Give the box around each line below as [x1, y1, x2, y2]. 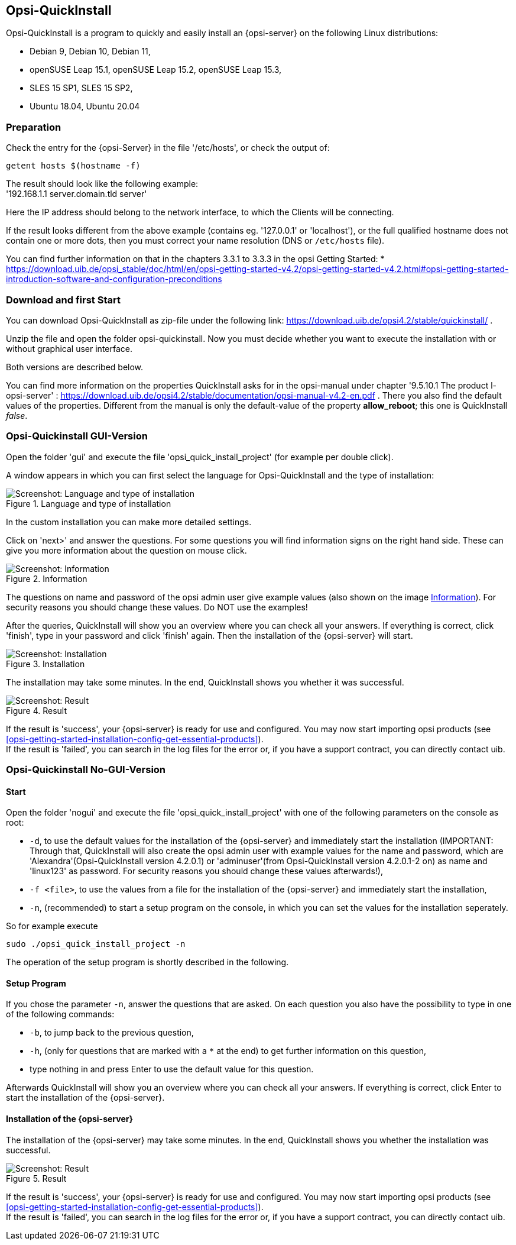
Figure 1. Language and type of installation [6, 498, 171, 509]
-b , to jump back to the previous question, [30, 1027, 194, 1038]
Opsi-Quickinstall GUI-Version [6, 430, 148, 442]
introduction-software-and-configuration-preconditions [6, 274, 222, 284]
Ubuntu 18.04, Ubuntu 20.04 [30, 101, 140, 112]
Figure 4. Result [6, 705, 67, 716]
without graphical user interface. [6, 343, 132, 354]
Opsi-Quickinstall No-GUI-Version [6, 764, 166, 776]
